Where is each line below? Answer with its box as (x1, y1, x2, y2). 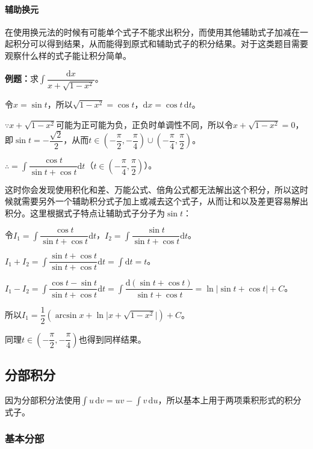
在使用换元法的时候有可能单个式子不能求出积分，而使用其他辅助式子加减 (5, 25, 291, 38)
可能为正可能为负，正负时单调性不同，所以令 (55, 118, 233, 130)
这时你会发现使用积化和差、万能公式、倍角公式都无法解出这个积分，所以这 (5, 183, 300, 195)
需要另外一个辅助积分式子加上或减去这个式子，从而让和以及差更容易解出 (21, 195, 308, 207)
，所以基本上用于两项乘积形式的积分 (158, 393, 302, 406)
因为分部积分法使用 (5, 393, 81, 406)
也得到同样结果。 (78, 332, 146, 345)
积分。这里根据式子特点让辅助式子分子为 (5, 206, 165, 219)
